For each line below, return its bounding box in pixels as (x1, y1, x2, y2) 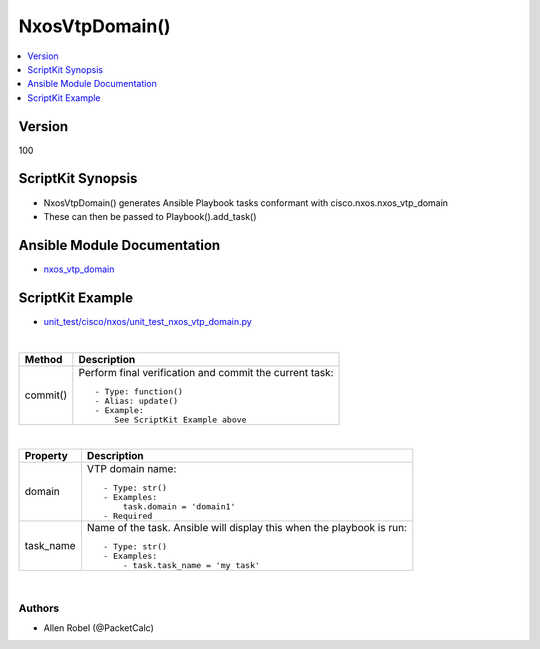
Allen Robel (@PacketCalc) (43, 622, 155, 634)
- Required (103, 510, 153, 521)
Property (24, 448, 69, 462)
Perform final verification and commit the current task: (78, 365, 334, 379)
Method (24, 352, 63, 366)
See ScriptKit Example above (114, 414, 247, 425)
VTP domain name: (86, 461, 177, 475)
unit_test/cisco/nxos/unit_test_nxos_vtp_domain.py (43, 315, 252, 327)
